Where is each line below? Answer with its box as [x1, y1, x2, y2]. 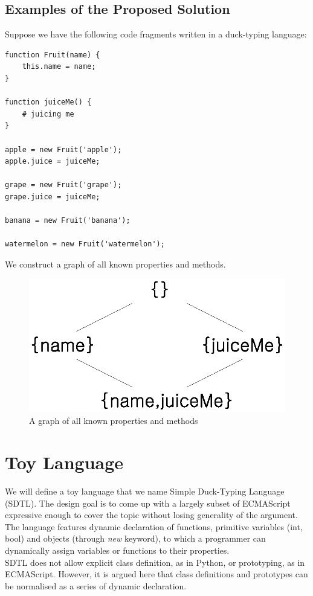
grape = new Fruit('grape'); [5, 181, 122, 190]
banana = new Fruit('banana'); [5, 216, 131, 225]
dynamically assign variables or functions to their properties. [5, 544, 230, 557]
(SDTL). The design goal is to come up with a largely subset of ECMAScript [5, 496, 291, 509]
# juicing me [22, 109, 74, 118]
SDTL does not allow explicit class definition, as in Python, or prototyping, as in [5, 556, 305, 568]
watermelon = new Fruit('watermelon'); [5, 240, 165, 249]
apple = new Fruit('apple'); [5, 145, 122, 154]
